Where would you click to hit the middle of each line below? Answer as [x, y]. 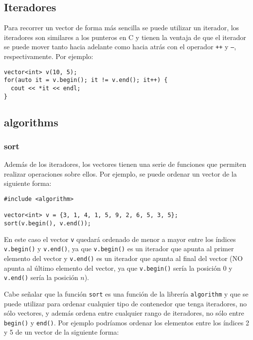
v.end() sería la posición [41, 277]
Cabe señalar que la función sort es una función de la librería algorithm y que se [126, 293]
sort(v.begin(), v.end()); [47, 224]
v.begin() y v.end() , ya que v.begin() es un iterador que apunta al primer [119, 249]
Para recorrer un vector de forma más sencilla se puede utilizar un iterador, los [122, 28]
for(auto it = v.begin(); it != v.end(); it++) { [86, 80]
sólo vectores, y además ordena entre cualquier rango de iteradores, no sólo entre [124, 313]
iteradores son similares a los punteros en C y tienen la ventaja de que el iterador [125, 37]
